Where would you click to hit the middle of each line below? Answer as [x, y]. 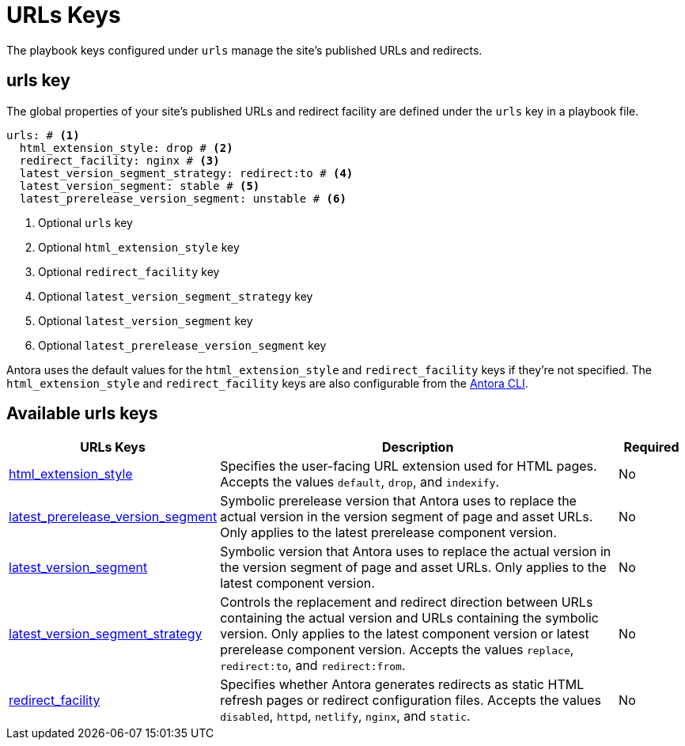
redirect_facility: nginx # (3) [119, 160]
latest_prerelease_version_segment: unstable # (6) [183, 198]
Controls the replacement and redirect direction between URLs [407, 602]
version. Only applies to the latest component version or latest [405, 634]
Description [418, 447]
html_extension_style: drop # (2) [126, 148]
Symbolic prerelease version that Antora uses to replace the [398, 501]
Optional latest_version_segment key [146, 320]
